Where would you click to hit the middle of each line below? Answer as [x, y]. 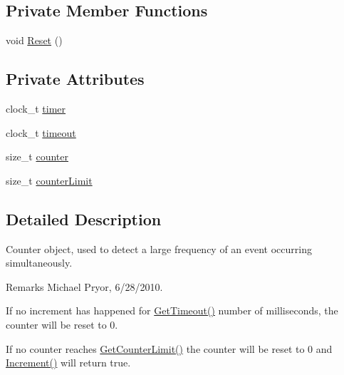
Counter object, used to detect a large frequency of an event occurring [159, 248]
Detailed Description [84, 219]
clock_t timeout [41, 132]
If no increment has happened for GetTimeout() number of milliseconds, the [172, 310]
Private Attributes [75, 79]
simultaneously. [39, 263]
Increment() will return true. [68, 363]
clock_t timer [36, 108]
